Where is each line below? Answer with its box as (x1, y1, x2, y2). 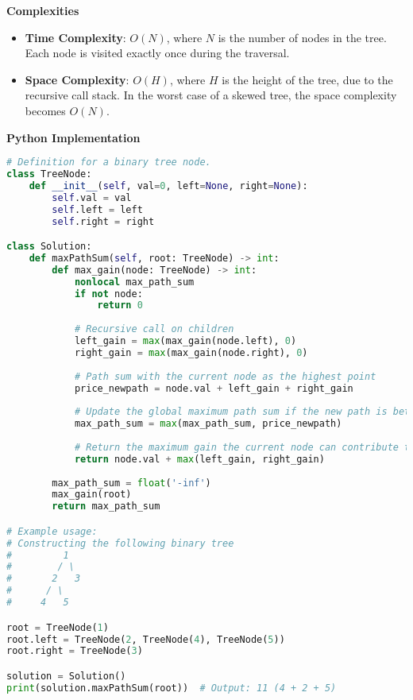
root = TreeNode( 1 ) (6, 621, 109, 633)
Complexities (6, 2, 79, 18)
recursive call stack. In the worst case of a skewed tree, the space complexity (25, 87, 397, 103)
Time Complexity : (25, 29, 126, 45)
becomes (25, 102, 66, 118)
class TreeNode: (6, 168, 92, 180)
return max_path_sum (52, 501, 160, 512)
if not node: (74, 288, 143, 300)
